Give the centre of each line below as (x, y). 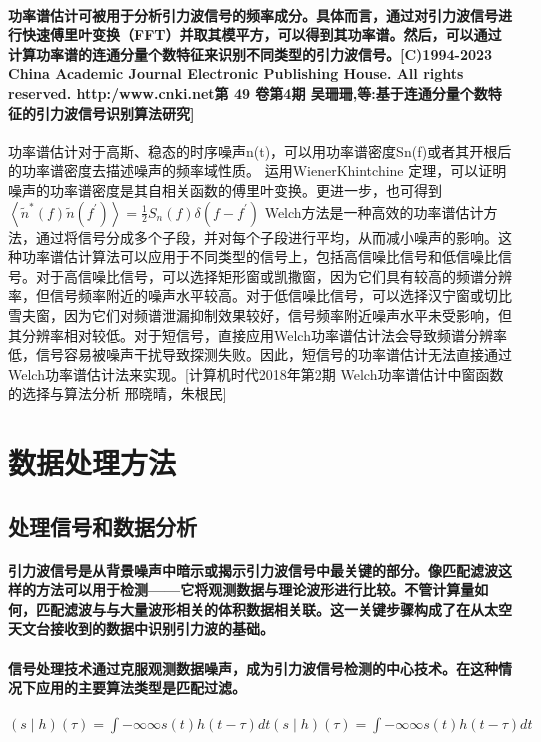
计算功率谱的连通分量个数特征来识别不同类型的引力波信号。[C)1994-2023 (250, 53)
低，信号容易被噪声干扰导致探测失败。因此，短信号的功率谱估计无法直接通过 (260, 354)
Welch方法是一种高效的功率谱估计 (374, 211)
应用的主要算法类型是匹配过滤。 (140, 687)
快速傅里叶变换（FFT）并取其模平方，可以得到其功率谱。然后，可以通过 (261, 34)
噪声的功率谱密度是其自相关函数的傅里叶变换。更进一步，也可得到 (225, 189)
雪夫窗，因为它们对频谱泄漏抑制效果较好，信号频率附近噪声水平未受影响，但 (260, 314)
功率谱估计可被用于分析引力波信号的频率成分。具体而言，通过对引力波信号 (253, 14)
